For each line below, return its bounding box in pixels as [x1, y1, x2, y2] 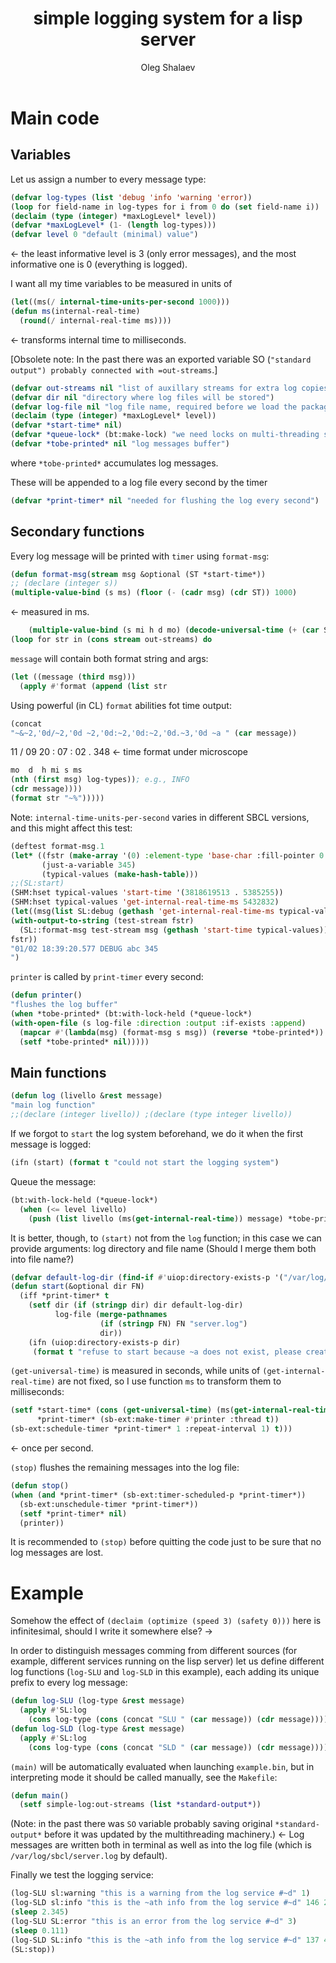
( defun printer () [10, 990, 83, 1001]
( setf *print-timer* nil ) [19, 1508, 128, 1519]
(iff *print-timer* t [19, 1291, 110, 1301]
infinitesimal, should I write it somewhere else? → [10, 1625, 213, 1637]
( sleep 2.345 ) [10, 1907, 70, 1917]
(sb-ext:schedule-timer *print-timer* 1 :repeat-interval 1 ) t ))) [10, 1424, 293, 1434]
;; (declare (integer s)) [10, 578, 118, 589]
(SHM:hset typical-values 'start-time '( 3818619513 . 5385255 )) [10, 888, 284, 898]
